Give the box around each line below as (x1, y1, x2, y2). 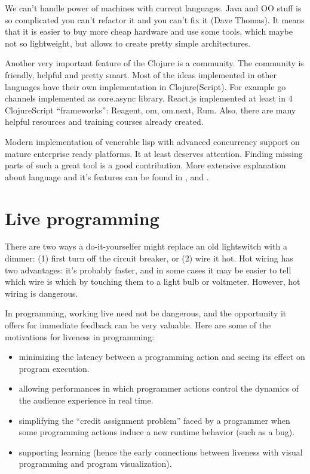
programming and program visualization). (19, 457, 172, 470)
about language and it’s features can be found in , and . (5, 170, 209, 183)
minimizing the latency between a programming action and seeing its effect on (19, 350, 305, 363)
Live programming (5, 205, 159, 230)
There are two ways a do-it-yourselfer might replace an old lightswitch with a (5, 240, 287, 253)
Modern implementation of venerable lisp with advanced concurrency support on (5, 135, 300, 147)
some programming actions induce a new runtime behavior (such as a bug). (19, 426, 295, 438)
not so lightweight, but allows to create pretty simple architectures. (5, 36, 251, 49)
